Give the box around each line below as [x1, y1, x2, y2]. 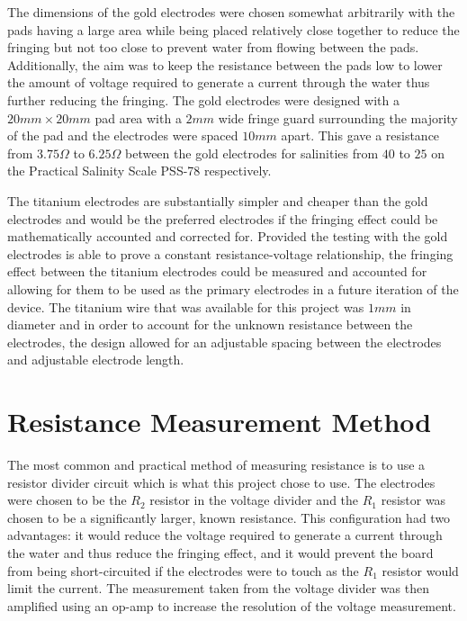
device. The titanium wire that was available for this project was [7, 297, 364, 316]
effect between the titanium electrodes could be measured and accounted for [7, 262, 427, 281]
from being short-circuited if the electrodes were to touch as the [7, 561, 359, 580]
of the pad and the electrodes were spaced [7, 126, 238, 145]
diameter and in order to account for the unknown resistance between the [7, 315, 413, 334]
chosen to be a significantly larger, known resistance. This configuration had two [7, 508, 451, 526]
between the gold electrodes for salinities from [124, 143, 379, 162]
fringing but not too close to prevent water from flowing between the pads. [7, 38, 419, 57]
